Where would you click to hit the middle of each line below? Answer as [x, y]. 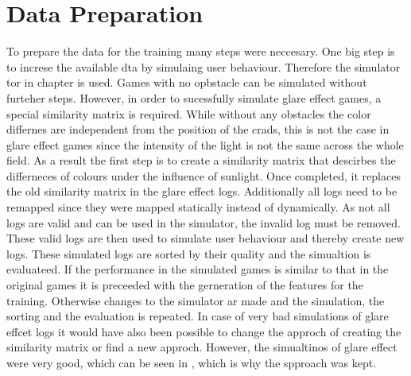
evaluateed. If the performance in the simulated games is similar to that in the [198, 269]
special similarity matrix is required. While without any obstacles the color [189, 113]
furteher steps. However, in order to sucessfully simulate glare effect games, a [194, 97]
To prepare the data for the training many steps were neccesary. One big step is [201, 51]
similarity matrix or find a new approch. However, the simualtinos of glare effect [202, 347]
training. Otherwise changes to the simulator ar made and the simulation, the [196, 300]
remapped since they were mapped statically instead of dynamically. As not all [198, 207]
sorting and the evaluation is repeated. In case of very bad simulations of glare [198, 316]
